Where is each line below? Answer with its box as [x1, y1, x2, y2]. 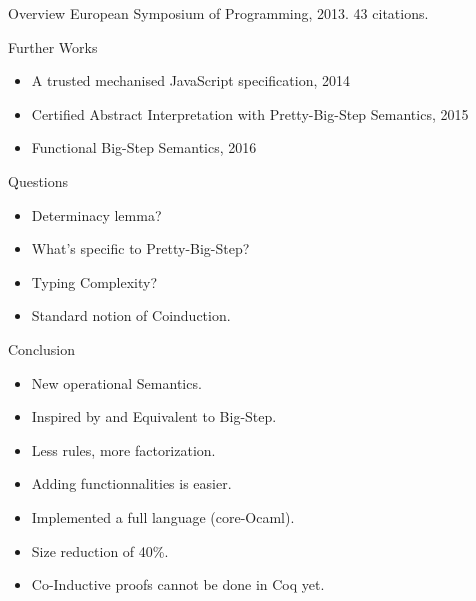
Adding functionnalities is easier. [31, 473, 232, 494]
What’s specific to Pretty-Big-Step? [31, 238, 250, 259]
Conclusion [8, 338, 75, 359]
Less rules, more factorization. [31, 439, 216, 460]
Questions [8, 170, 69, 191]
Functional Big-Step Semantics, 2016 [31, 137, 257, 158]
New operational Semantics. [31, 372, 202, 393]
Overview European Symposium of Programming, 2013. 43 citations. [8, 3, 429, 23]
